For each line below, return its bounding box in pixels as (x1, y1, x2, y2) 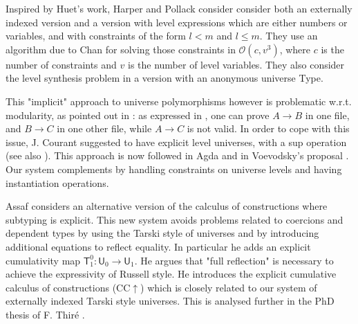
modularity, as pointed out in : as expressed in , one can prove (6, 107, 270, 122)
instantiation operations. (6, 175, 109, 190)
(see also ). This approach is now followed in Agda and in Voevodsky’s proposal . (6, 148, 349, 163)
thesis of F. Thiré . (6, 307, 85, 321)
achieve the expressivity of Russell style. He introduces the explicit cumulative (6, 267, 337, 281)
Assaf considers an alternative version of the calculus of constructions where (6, 199, 328, 213)
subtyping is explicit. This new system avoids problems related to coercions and (6, 212, 343, 226)
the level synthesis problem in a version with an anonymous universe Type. (6, 71, 323, 85)
